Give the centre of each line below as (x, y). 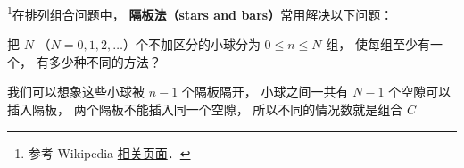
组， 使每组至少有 (378, 44)
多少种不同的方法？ (105, 61)
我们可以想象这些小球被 (76, 92)
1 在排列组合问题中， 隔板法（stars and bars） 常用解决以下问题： (200, 13)
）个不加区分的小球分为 (191, 44)
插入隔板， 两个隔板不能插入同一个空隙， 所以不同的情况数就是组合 (205, 109)
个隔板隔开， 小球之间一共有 (265, 92)
